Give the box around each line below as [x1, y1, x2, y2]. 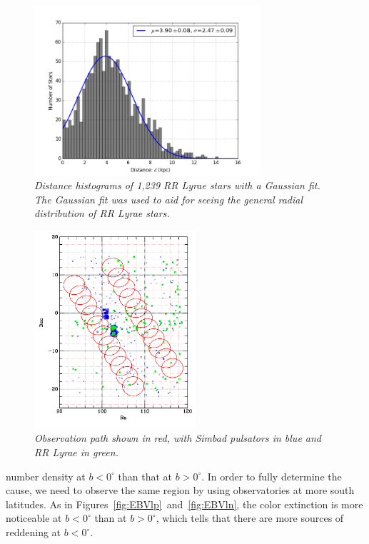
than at [94, 510, 127, 525]
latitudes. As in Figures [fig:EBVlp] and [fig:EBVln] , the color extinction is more [6, 496, 363, 511]
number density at [6, 468, 86, 483]
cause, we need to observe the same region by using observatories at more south [6, 483, 355, 498]
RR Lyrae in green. [34, 445, 118, 460]
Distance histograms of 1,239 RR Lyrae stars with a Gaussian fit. [34, 178, 320, 193]
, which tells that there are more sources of [156, 510, 344, 525]
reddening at [6, 525, 61, 540]
